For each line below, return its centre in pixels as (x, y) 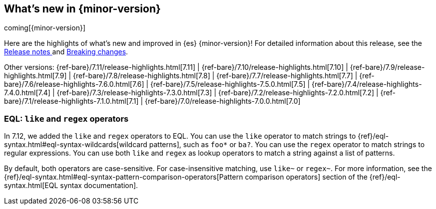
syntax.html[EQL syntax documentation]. (71, 186)
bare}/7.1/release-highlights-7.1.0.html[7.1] (71, 101)
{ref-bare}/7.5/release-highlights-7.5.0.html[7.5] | (230, 84)
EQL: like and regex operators (66, 118)
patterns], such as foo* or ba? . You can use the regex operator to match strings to (287, 145)
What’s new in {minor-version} (82, 9)
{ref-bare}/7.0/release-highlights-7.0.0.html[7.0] (223, 101)
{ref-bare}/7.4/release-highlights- (367, 84)
